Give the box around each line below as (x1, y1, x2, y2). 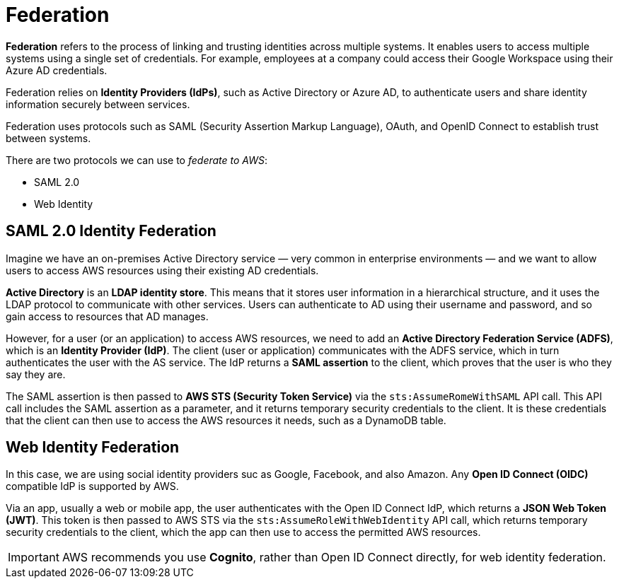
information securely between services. (6, 98, 190, 110)
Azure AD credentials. (6, 64, 108, 76)
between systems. (6, 132, 91, 144)
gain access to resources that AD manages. (6, 310, 209, 322)
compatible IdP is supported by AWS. (6, 480, 179, 493)
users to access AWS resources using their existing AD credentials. (6, 264, 319, 276)
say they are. (6, 368, 66, 380)
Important (8, 550, 59, 565)
